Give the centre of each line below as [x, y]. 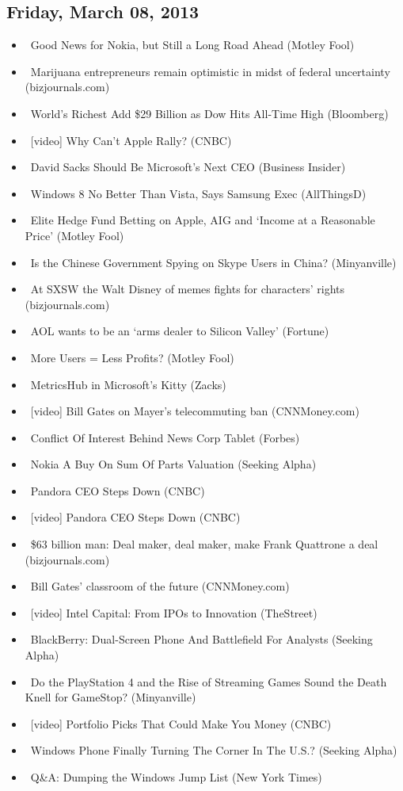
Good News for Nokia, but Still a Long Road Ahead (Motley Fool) [192, 45]
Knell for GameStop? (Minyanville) [110, 697]
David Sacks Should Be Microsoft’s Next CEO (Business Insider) [188, 167]
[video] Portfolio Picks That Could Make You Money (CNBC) [181, 723]
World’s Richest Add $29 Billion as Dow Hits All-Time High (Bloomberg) [209, 113]
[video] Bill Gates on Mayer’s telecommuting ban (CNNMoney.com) [195, 411]
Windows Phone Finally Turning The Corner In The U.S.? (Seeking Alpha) [214, 750]
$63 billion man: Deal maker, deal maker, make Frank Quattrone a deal [204, 544]
